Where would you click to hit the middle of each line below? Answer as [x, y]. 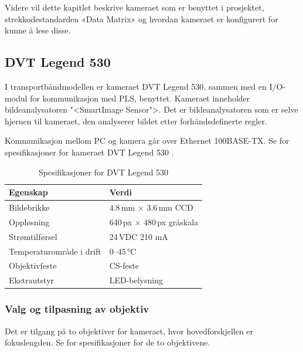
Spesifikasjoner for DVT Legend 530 [103, 172]
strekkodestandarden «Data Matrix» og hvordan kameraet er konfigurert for [142, 18]
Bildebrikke [29, 207]
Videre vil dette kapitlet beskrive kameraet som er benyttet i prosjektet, [135, 7]
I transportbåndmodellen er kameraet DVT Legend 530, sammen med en [136, 86]
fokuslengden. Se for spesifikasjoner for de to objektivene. [108, 342]
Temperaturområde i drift [55, 251]
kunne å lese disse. [38, 30]
